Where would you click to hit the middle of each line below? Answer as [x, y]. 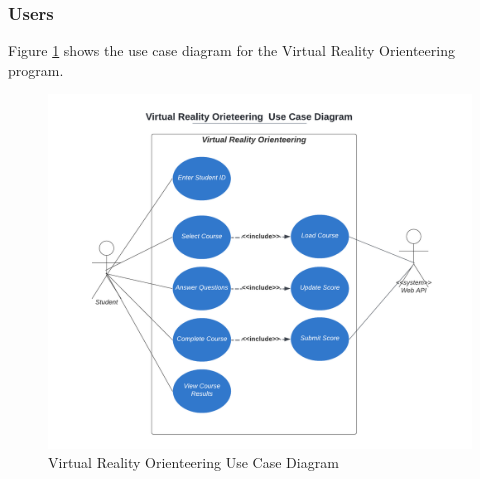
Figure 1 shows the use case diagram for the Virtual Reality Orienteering [231, 50]
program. [36, 69]
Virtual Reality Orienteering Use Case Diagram [193, 462]
